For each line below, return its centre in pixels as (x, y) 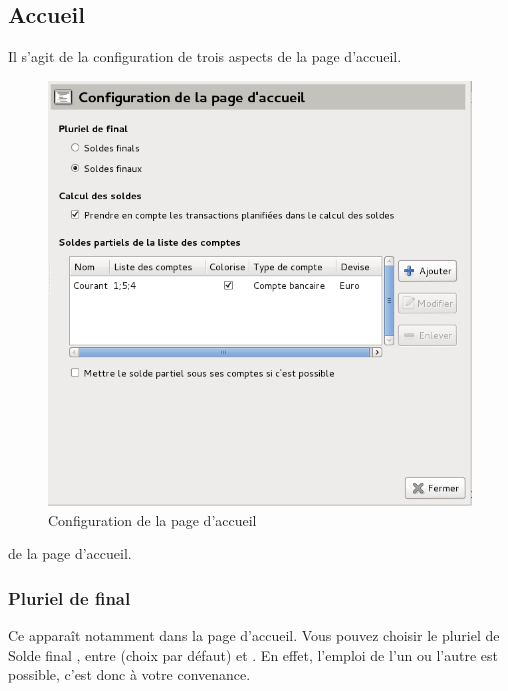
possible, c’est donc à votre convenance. (129, 674)
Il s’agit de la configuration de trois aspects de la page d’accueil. (205, 56)
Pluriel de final (69, 597)
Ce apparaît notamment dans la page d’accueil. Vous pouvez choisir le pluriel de (254, 635)
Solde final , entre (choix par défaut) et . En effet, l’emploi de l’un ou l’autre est (253, 654)
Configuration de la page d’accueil (152, 519)
